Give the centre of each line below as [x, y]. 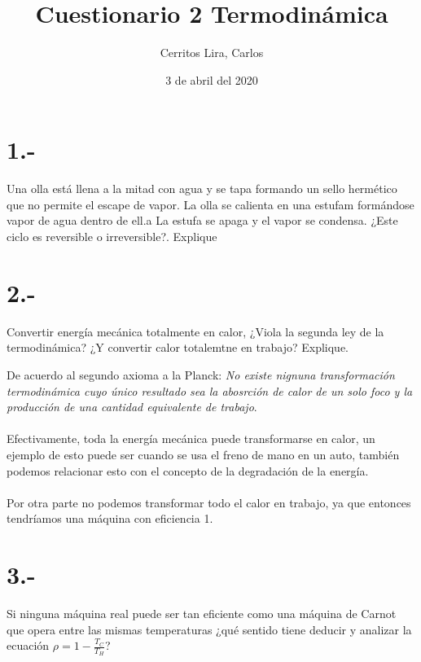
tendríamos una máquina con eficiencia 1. [110, 518]
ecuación [28, 645]
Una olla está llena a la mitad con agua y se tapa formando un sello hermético [202, 189]
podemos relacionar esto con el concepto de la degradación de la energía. [188, 470]
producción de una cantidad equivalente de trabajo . [132, 407]
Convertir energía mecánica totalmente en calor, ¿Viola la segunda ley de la [195, 331]
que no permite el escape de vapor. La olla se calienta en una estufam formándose [210, 204]
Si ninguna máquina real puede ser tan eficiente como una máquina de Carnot [202, 613]
